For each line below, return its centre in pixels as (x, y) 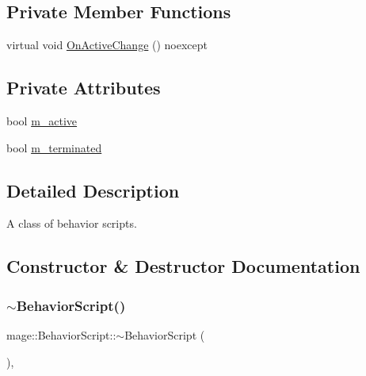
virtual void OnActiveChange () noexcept (107, 45)
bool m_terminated (54, 147)
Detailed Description (93, 190)
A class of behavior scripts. (72, 223)
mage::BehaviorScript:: (61, 334)
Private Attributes (84, 88)
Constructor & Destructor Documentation (183, 266)
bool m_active (42, 121)
